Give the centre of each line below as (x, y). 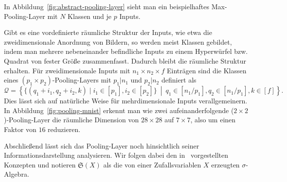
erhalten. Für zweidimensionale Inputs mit (67, 70)
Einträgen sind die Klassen (207, 70)
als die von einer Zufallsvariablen (152, 164)
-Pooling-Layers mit (82, 80)
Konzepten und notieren (40, 164)
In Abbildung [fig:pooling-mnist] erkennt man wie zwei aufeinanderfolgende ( (119, 110)
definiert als (179, 80)
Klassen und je (90, 16)
